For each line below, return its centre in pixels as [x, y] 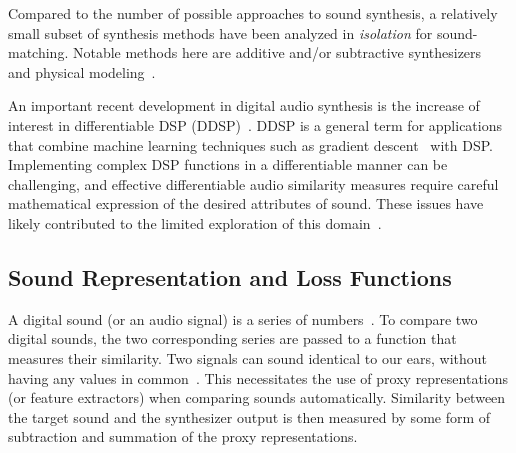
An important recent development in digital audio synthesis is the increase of [244, 105]
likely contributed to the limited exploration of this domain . [195, 222]
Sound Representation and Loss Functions [230, 276]
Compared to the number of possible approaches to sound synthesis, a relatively [253, 13]
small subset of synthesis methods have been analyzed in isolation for [220, 32]
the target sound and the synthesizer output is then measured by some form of [249, 416]
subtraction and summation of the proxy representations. [183, 436]
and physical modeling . [82, 71]
